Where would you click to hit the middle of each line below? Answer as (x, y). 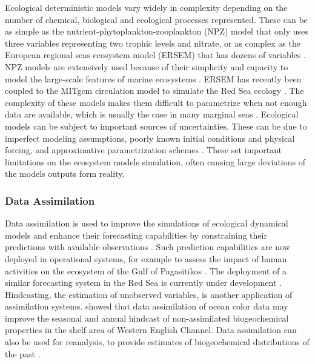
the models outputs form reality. (65, 174)
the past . (23, 353)
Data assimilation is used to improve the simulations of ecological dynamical (147, 223)
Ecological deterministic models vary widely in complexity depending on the (146, 7)
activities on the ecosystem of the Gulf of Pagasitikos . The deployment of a (146, 270)
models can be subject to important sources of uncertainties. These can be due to (156, 126)
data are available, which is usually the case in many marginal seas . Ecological (152, 114)
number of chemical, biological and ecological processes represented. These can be (156, 19)
